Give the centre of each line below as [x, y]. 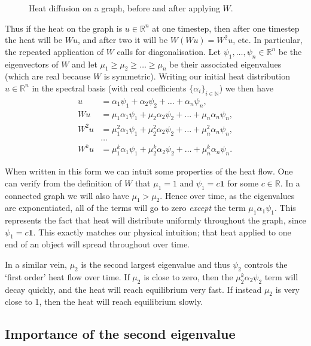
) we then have [246, 88]
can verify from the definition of [63, 183]
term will [281, 276]
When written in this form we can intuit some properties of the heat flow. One [149, 171]
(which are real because [48, 76]
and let [85, 64]
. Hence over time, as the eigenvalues [227, 195]
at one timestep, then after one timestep [226, 28]
